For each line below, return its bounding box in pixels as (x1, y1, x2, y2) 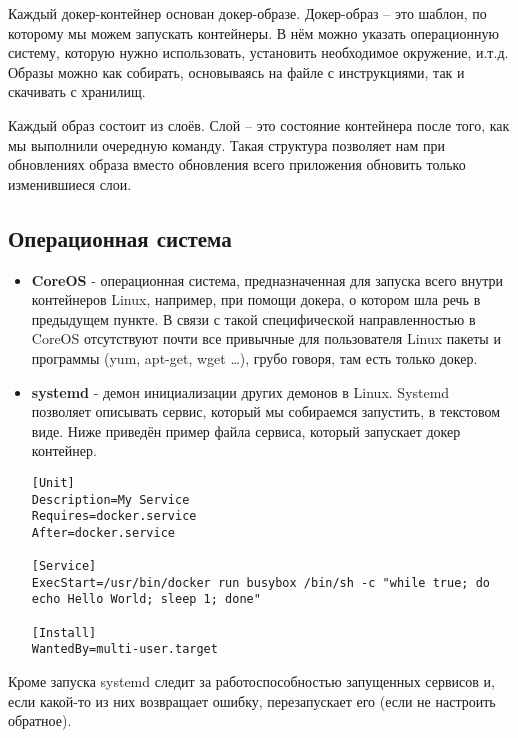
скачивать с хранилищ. (8, 81, 146, 102)
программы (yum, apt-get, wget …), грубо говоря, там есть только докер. (31, 347, 478, 368)
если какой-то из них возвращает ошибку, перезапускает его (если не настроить (8, 690, 496, 711)
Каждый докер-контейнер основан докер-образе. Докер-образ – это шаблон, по (8, 3, 487, 23)
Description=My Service (31, 492, 190, 507)
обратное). (8, 710, 72, 731)
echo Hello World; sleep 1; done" (31, 592, 261, 607)
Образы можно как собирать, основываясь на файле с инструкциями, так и (8, 61, 465, 82)
